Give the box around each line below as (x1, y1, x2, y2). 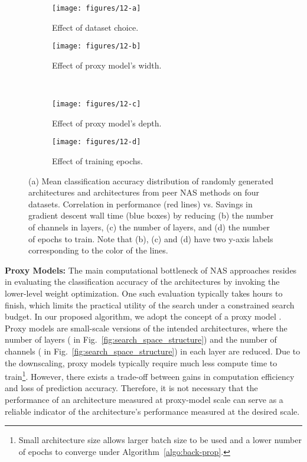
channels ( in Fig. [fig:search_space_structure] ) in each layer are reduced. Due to (5, 344, 301, 357)
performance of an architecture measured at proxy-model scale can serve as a (5, 393, 283, 405)
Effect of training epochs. (52, 155, 143, 167)
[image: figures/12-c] (52, 100, 141, 109)
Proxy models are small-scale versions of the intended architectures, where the (5, 321, 288, 334)
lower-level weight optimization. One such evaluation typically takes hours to (5, 287, 283, 299)
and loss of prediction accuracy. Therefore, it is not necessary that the (5, 382, 258, 394)
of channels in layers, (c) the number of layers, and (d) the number (28, 220, 270, 233)
